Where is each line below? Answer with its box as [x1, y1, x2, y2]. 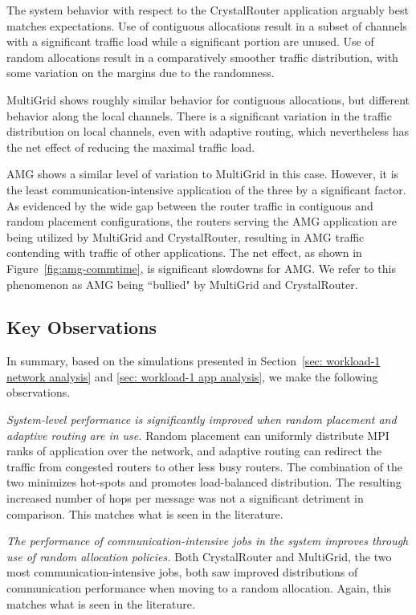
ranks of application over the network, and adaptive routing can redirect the [6, 442, 382, 459]
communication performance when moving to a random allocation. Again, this [6, 580, 391, 597]
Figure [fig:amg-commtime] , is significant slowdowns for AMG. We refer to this [6, 259, 397, 276]
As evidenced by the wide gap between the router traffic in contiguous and [6, 197, 373, 214]
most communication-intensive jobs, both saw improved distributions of [6, 564, 358, 580]
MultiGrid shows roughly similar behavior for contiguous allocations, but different [6, 91, 410, 108]
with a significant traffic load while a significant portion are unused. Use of [6, 33, 374, 50]
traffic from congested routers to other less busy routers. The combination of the [6, 458, 403, 474]
